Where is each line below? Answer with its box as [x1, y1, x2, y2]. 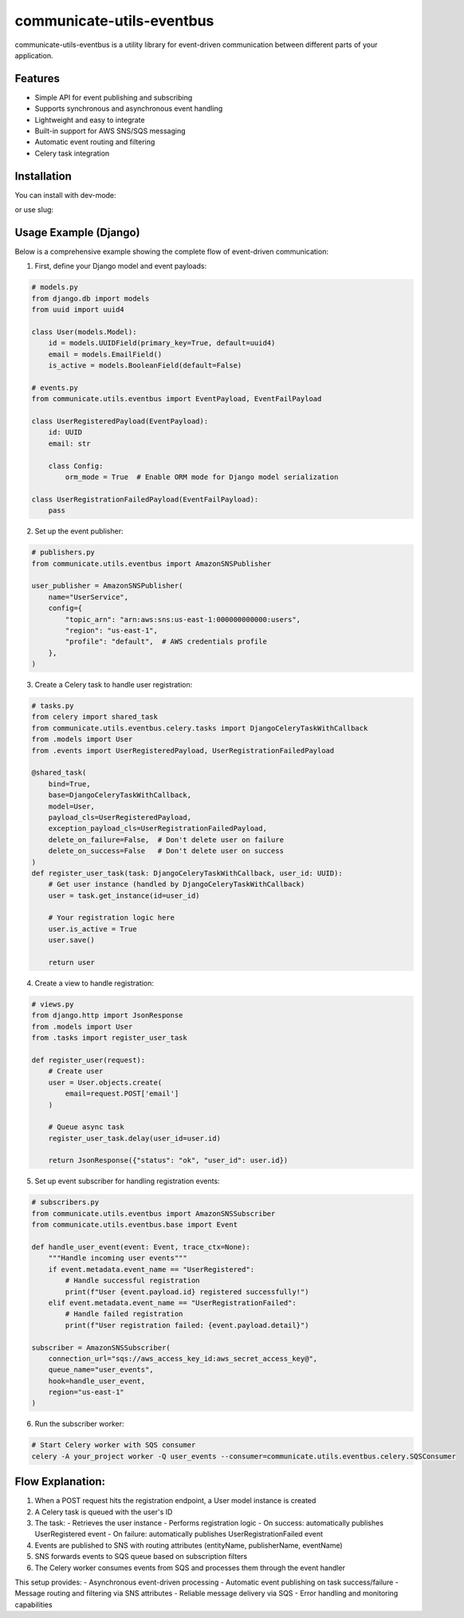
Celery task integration [34, 148, 110, 158]
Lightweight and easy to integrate [34, 115, 145, 124]
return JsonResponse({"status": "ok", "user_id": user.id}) [48, 1156, 289, 1165]
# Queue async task [48, 1123, 125, 1132]
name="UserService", [48, 592, 129, 601]
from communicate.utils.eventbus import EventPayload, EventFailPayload [31, 395, 322, 404]
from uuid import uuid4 [31, 305, 125, 314]
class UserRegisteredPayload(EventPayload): [31, 417, 209, 426]
